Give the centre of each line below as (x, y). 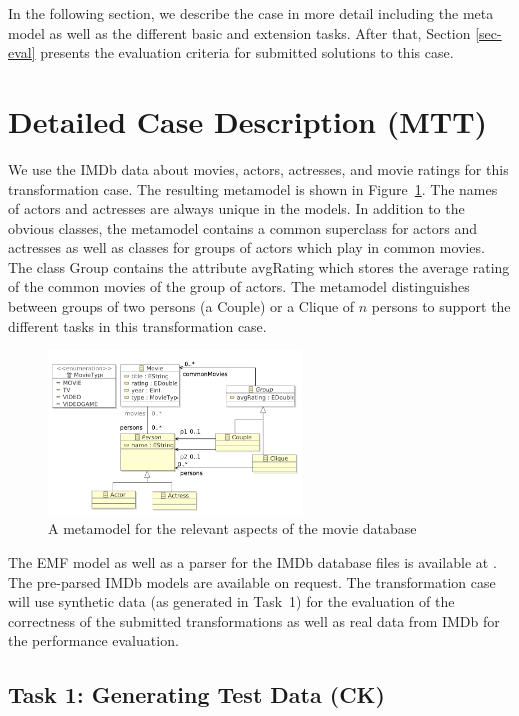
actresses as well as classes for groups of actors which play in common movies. (246, 247)
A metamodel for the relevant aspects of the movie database (232, 528)
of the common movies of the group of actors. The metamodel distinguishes (239, 286)
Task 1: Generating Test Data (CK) (196, 694)
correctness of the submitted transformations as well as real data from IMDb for (254, 620)
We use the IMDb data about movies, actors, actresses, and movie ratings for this (258, 168)
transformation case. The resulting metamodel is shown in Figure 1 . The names (253, 188)
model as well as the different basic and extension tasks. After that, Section (239, 32)
